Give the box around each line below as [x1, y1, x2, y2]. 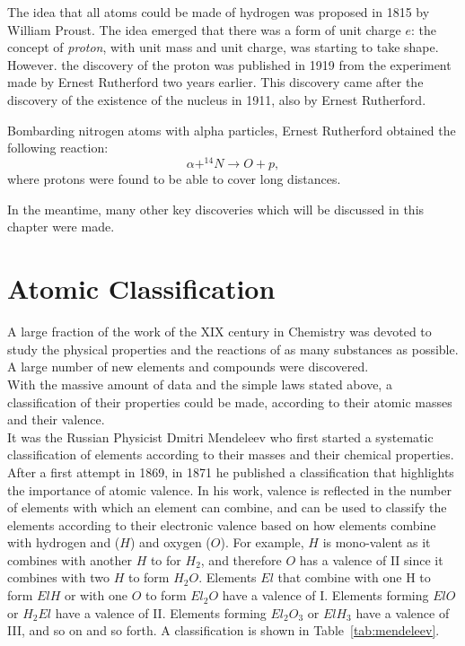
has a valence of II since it [299, 550, 443, 569]
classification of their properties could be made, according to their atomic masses [7, 392, 452, 411]
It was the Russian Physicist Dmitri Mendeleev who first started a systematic [7, 427, 434, 446]
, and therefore [200, 550, 282, 569]
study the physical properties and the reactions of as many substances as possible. [7, 339, 459, 358]
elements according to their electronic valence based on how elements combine [7, 515, 436, 534]
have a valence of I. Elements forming [222, 586, 429, 605]
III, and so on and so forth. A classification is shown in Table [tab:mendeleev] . [7, 621, 440, 640]
